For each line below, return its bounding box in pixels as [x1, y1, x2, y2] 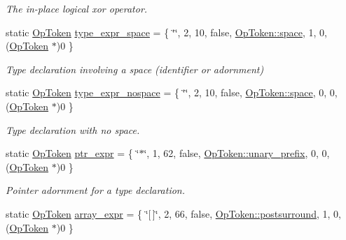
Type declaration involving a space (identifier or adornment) [6, 61, 264, 76]
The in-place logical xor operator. [6, 1, 148, 15]
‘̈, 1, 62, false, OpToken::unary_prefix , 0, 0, [144, 146, 330, 160]
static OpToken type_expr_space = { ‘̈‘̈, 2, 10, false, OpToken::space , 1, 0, [6, 24, 327, 39]
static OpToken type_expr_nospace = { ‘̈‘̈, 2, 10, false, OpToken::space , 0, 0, [6, 85, 338, 100]
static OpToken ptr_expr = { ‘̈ [6, 146, 139, 160]
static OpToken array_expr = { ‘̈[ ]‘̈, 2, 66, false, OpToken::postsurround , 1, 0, [6, 206, 341, 220]
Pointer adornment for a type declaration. [6, 183, 186, 197]
